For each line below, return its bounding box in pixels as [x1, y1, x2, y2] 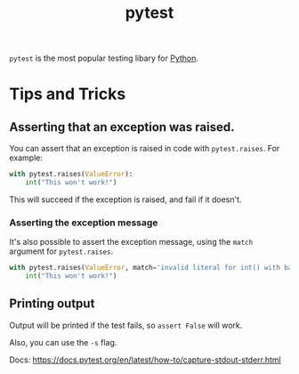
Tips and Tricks [9, 84, 126, 104]
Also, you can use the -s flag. [9, 337, 117, 347]
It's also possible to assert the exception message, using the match [9, 237, 254, 248]
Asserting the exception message [9, 216, 158, 229]
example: [9, 152, 43, 163]
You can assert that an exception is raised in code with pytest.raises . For [9, 143, 280, 154]
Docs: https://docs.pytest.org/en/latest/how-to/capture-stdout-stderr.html [9, 354, 282, 365]
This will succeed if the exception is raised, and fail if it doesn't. [9, 194, 242, 205]
